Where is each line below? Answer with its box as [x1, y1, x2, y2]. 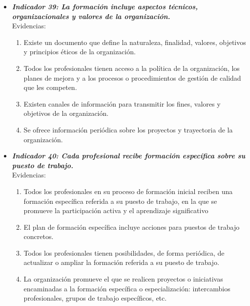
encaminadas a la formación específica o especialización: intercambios [23, 283, 230, 293]
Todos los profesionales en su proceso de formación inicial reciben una [23, 186, 233, 196]
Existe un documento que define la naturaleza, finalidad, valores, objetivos [23, 37, 246, 47]
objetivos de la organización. [23, 108, 109, 118]
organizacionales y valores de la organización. [12, 11, 170, 21]
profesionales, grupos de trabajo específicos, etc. [23, 293, 167, 303]
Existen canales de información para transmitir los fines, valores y [23, 98, 221, 109]
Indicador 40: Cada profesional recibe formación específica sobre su [12, 151, 246, 161]
